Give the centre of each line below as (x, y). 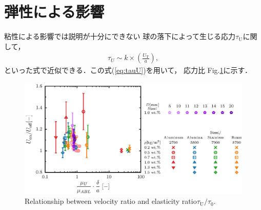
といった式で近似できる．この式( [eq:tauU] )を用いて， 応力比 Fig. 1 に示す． (128, 70)
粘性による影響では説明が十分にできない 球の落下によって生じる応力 (120, 36)
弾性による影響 (54, 12)
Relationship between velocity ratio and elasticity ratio (111, 201)
